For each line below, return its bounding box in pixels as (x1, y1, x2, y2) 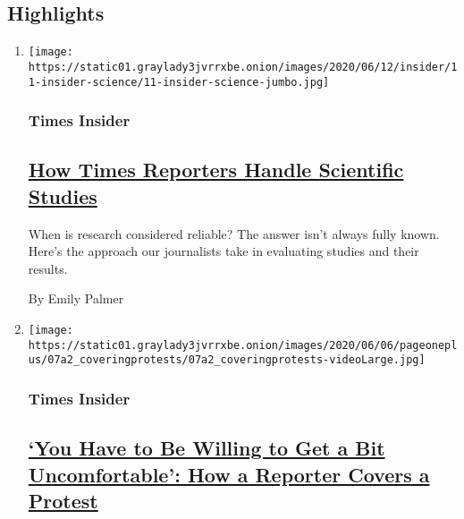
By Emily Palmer (28, 289, 124, 308)
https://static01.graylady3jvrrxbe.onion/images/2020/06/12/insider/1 (28, 60, 458, 73)
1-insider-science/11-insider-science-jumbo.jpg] (28, 75, 330, 89)
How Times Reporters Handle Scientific (28, 156, 404, 183)
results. (28, 259, 68, 277)
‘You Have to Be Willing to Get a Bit (28, 434, 385, 462)
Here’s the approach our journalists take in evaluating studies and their (28, 242, 419, 260)
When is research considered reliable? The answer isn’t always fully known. (28, 224, 440, 242)
